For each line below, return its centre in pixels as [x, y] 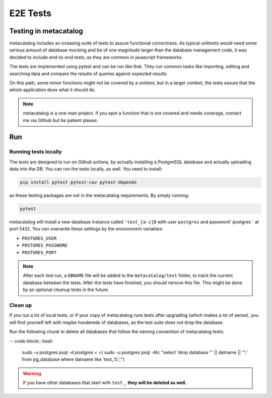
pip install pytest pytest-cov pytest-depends [78, 182]
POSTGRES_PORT [39, 252]
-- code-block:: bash [31, 341]
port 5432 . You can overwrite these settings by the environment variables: [86, 229]
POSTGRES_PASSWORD [45, 245]
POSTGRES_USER [39, 238]
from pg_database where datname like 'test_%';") [73, 359]
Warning [32, 373]
